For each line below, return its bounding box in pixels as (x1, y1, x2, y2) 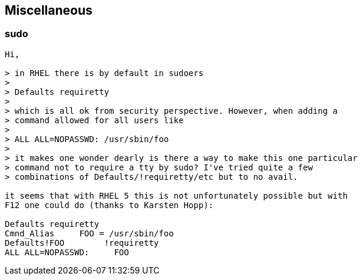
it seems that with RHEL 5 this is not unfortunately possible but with (5, 190, 348, 200)
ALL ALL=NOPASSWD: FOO (5, 247, 129, 257)
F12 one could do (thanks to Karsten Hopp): (5, 200, 214, 210)
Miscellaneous (5, 3, 93, 18)
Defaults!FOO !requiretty (5, 238, 159, 248)
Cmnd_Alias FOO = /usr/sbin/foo (5, 228, 174, 238)
